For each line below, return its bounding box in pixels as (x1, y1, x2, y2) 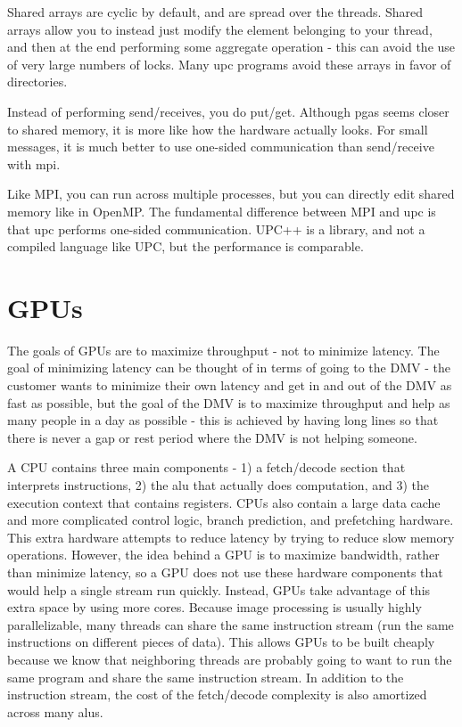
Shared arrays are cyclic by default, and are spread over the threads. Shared (7, 3, 424, 20)
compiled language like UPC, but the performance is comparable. (7, 237, 364, 256)
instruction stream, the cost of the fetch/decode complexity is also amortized (7, 685, 427, 704)
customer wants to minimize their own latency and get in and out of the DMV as (7, 376, 452, 395)
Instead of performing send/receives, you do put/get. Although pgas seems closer (7, 102, 450, 120)
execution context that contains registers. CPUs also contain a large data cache (7, 493, 441, 511)
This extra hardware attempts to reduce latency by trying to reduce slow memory (7, 527, 455, 546)
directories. (7, 72, 68, 91)
